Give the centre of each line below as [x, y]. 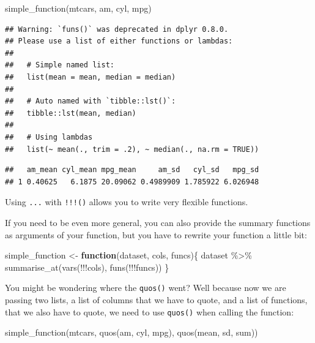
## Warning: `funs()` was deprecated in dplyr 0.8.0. [117, 29]
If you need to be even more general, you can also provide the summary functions [158, 222]
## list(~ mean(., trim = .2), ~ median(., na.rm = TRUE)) [132, 149]
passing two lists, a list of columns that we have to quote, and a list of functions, [156, 300]
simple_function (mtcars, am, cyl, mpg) [78, 8]
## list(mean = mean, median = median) [91, 77]
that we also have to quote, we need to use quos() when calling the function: [150, 311]
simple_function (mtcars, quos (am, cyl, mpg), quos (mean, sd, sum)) [132, 332]
